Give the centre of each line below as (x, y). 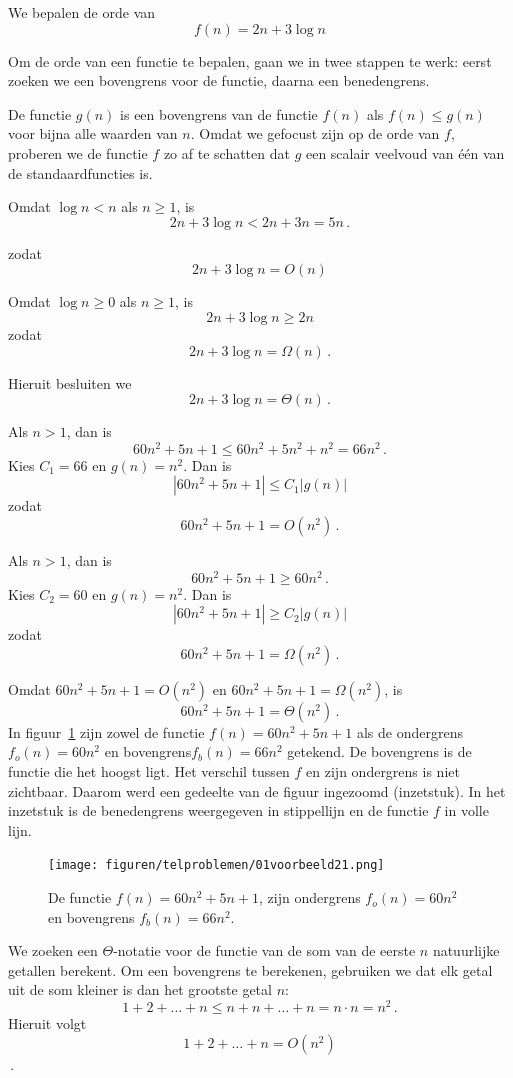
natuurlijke (466, 950)
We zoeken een (53, 950)
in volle (466, 810)
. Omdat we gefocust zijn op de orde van (315, 133)
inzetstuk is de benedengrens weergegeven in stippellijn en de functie (218, 810)
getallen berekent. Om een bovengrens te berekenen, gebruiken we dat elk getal (250, 969)
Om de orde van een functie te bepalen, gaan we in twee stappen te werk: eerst (250, 60)
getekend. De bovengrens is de (379, 751)
